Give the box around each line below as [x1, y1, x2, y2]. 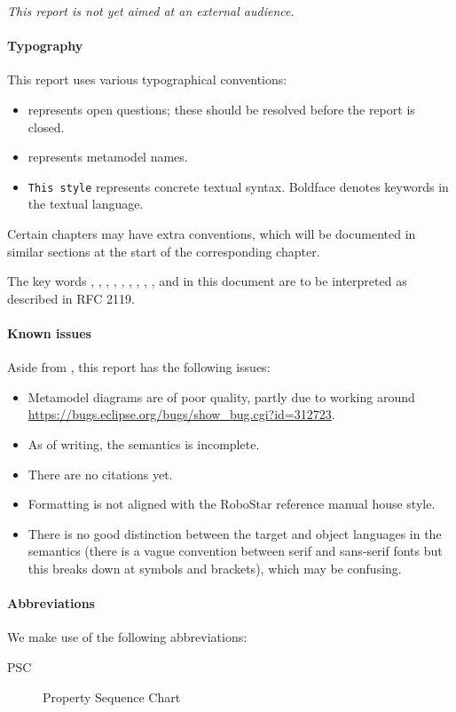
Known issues [7, 323, 91, 342]
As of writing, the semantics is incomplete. [28, 434, 260, 453]
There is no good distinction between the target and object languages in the [28, 524, 442, 542]
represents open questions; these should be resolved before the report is [28, 99, 415, 118]
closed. [28, 117, 65, 136]
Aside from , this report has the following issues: [7, 358, 271, 376]
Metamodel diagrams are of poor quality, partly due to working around [28, 387, 415, 406]
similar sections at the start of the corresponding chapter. [7, 241, 320, 260]
